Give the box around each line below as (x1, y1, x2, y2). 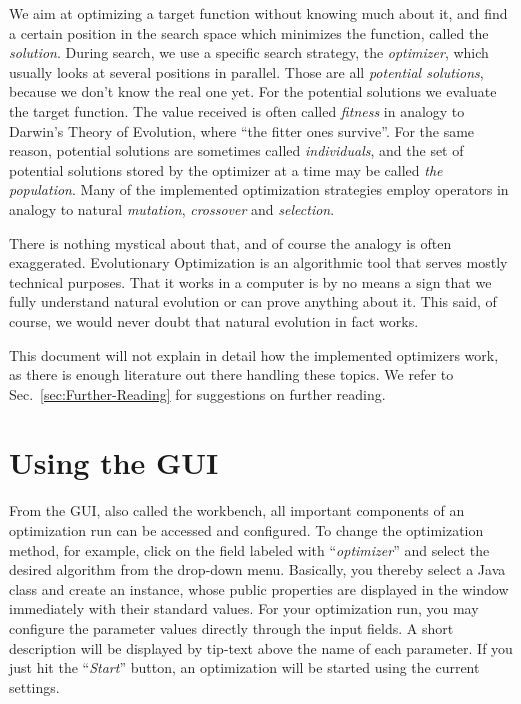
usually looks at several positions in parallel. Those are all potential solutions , (9, 61, 484, 82)
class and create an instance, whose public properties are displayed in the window (9, 578, 509, 599)
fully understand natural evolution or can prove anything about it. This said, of (9, 291, 497, 312)
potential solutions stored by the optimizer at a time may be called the (9, 159, 443, 180)
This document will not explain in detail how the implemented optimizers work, (9, 344, 499, 365)
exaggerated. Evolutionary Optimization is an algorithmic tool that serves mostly (9, 252, 508, 273)
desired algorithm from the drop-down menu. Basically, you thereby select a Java (9, 559, 506, 580)
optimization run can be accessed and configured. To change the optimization (9, 520, 484, 540)
